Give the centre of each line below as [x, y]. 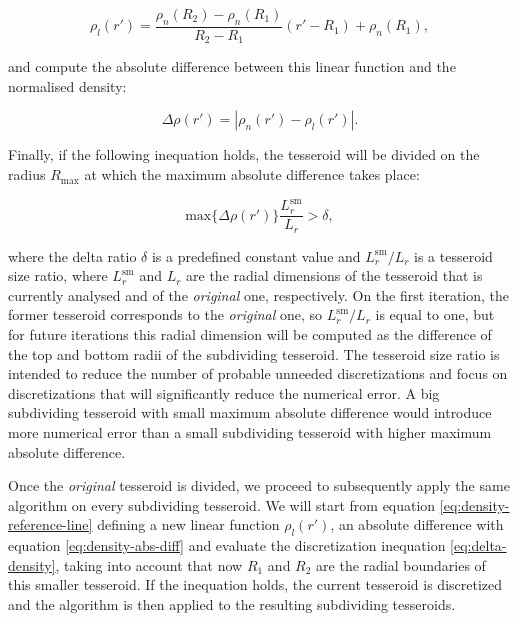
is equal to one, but [435, 314]
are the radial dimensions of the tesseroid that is [334, 275]
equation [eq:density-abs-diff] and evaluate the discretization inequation [227, 545]
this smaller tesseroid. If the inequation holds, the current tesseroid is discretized [255, 584]
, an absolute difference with [417, 524]
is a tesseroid [453, 255]
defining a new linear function [188, 524]
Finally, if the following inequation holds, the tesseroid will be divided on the [244, 154]
